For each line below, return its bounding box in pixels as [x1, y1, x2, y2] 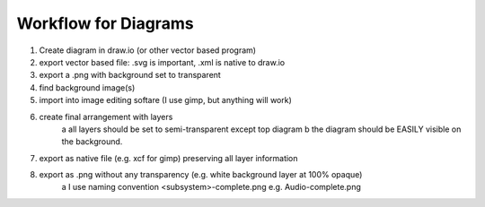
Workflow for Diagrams [16, 13, 194, 33]
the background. [61, 136, 123, 147]
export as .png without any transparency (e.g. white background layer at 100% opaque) [39, 169, 363, 180]
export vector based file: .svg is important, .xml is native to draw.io [39, 56, 286, 67]
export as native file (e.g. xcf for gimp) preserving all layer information [39, 152, 298, 163]
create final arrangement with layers [39, 111, 173, 122]
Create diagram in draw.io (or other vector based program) [39, 45, 256, 56]
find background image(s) [39, 82, 136, 93]
